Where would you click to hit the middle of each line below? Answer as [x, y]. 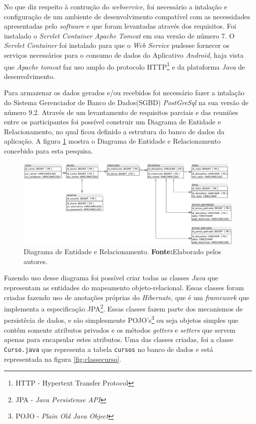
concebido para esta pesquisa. [48, 150]
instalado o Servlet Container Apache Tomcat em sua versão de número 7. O [119, 35]
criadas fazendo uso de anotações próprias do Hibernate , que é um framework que [127, 297]
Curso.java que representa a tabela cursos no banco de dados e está [109, 349]
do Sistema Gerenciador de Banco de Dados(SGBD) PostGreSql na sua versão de [126, 102]
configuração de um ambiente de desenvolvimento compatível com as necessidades [127, 16]
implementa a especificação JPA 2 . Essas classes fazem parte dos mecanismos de [124, 308]
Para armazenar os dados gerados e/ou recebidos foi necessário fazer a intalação [124, 93]
